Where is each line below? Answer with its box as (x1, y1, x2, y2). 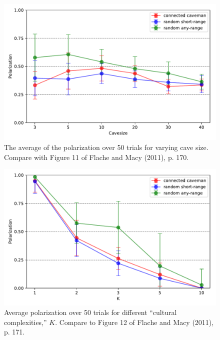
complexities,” (4, 316, 47, 327)
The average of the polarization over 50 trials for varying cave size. (4, 142, 208, 152)
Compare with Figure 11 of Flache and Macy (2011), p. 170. (4, 151, 189, 162)
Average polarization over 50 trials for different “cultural (4, 307, 177, 317)
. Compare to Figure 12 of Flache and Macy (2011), (55, 316, 214, 327)
